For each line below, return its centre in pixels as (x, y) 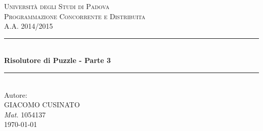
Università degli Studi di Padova (57, 6)
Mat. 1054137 (25, 114)
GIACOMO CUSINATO (42, 105)
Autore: (16, 94)
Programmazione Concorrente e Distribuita (75, 16)
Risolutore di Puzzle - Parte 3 (58, 60)
